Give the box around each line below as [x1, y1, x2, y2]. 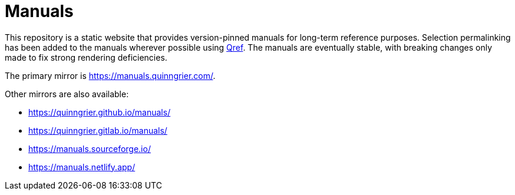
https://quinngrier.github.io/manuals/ [28, 107, 171, 117]
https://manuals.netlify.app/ [28, 161, 136, 172]
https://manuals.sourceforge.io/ [28, 143, 151, 154]
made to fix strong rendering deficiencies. [5, 52, 167, 62]
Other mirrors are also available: [5, 88, 129, 99]
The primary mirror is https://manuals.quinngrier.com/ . [5, 70, 216, 81]
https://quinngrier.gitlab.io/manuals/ [28, 125, 167, 135]
